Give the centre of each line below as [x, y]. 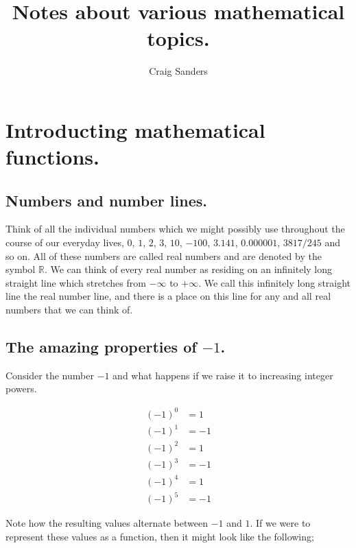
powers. [21, 389]
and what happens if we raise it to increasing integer [223, 375]
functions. [53, 157]
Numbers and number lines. [106, 200]
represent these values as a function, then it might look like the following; [160, 536]
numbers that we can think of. [69, 310]
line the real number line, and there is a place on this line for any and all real [168, 296]
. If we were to [280, 523]
